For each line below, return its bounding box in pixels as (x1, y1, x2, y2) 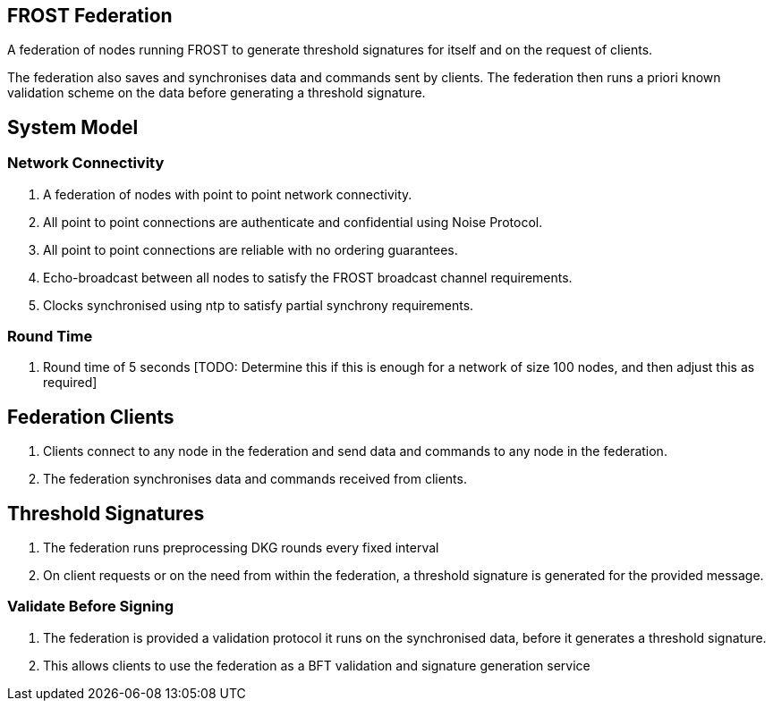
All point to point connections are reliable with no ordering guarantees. (43, 241, 458, 257)
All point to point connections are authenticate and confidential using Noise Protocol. (43, 214, 543, 230)
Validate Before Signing (7, 597, 174, 616)
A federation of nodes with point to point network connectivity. (43, 186, 412, 202)
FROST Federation (7, 4, 173, 27)
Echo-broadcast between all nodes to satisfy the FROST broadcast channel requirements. (43, 269, 573, 285)
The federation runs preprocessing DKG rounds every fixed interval (43, 540, 439, 556)
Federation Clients (7, 405, 174, 428)
